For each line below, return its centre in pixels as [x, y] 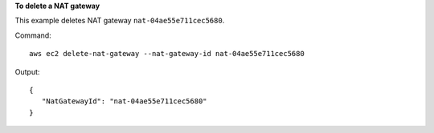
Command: [33, 35]
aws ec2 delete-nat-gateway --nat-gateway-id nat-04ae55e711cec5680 [167, 54]
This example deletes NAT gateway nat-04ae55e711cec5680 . [120, 21]
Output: [27, 71]
